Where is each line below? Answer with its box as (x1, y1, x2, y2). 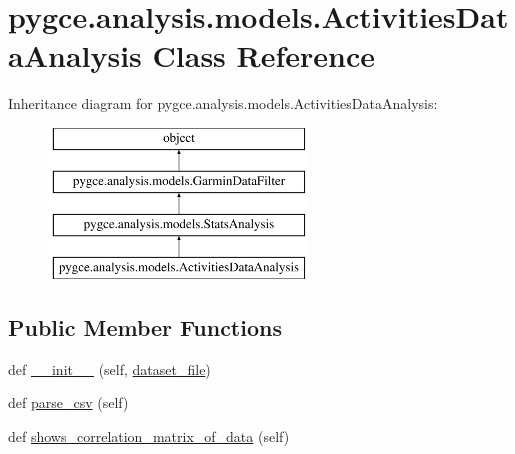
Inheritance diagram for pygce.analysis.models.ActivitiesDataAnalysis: (8, 93, 438, 114)
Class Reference (152, 35, 376, 76)
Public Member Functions (8, 312, 282, 343)
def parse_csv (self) (8, 392, 129, 413)
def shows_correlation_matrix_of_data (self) (8, 426, 290, 447)
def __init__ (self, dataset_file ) (8, 358, 211, 379)
